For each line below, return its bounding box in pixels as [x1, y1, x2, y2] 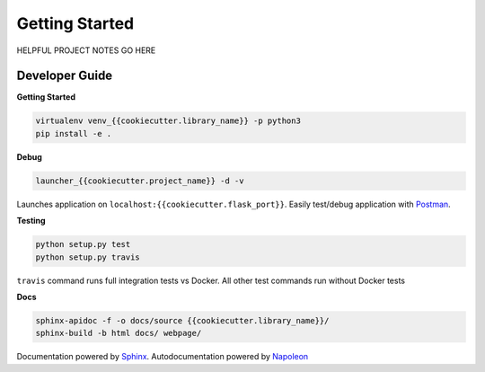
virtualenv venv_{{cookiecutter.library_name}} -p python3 [35, 116, 301, 126]
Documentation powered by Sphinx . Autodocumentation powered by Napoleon [16, 351, 309, 362]
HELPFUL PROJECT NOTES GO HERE [16, 45, 156, 56]
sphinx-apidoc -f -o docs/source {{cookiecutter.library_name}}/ [35, 315, 330, 325]
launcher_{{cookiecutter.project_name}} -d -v [35, 175, 244, 186]
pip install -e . [35, 128, 112, 138]
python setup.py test [35, 239, 131, 250]
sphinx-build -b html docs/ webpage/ [35, 328, 202, 339]
